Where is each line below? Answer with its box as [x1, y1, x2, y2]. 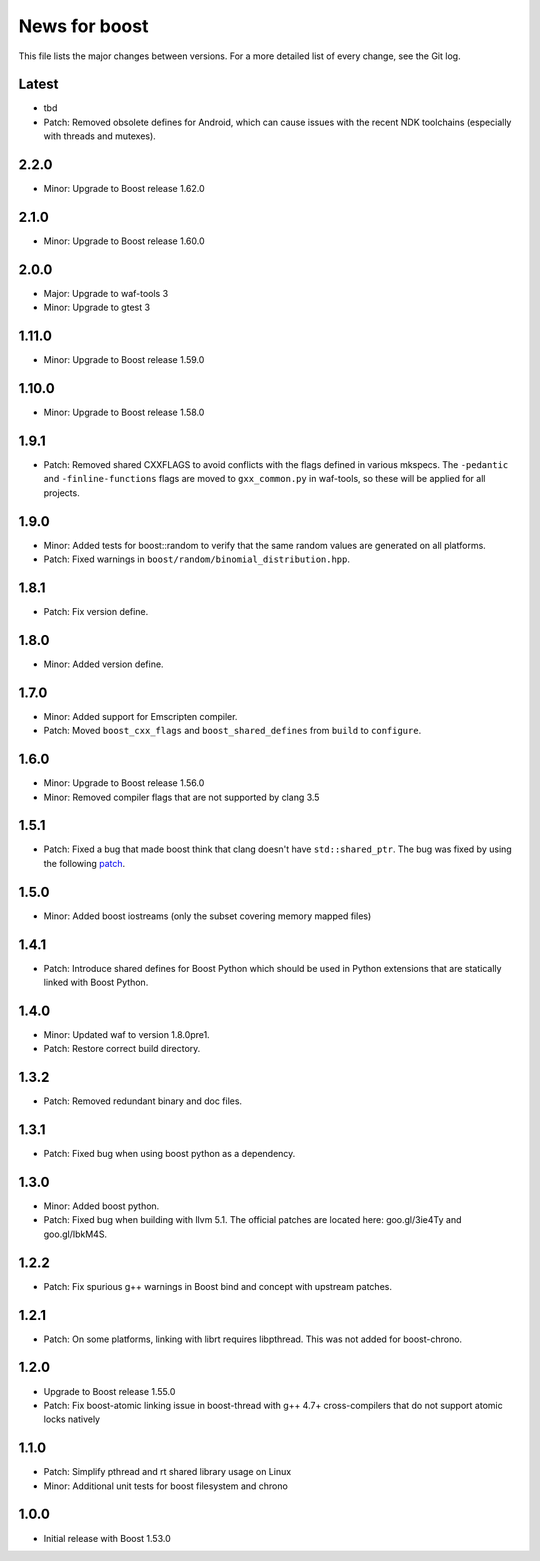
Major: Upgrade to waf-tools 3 [43, 287, 169, 299]
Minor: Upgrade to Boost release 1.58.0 [43, 406, 205, 419]
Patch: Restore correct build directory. [43, 1043, 201, 1055]
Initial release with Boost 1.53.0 [43, 1532, 171, 1544]
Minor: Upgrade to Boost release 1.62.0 [43, 183, 205, 195]
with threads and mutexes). [43, 130, 157, 142]
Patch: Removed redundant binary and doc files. [43, 1095, 243, 1107]
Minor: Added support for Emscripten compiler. [43, 710, 238, 722]
